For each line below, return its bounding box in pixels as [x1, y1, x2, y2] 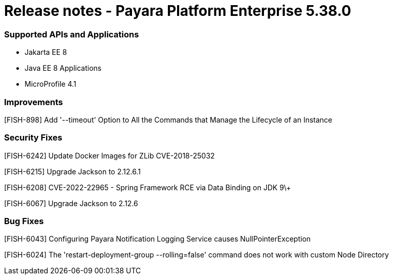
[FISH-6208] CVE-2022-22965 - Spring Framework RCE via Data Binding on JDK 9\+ [4, 183, 291, 192]
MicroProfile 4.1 [25, 79, 76, 89]
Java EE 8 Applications [25, 64, 102, 73]
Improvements [4, 96, 63, 107]
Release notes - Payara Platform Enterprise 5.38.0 [4, 2, 352, 19]
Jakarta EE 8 [25, 48, 67, 57]
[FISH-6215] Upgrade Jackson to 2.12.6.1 [4, 167, 141, 176]
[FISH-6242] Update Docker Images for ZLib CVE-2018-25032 [4, 151, 215, 160]
